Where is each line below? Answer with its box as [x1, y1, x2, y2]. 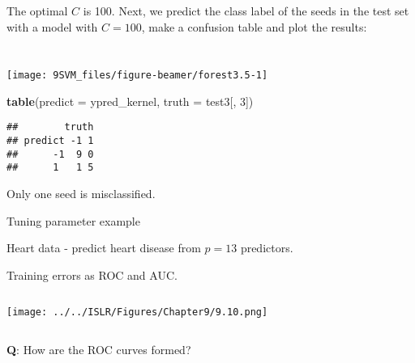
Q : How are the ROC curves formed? [6, 341, 191, 358]
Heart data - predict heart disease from [6, 239, 201, 256]
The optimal [6, 2, 68, 19]
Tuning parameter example [6, 212, 140, 229]
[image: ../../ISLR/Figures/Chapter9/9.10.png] [6, 306, 268, 319]
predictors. [240, 239, 293, 256]
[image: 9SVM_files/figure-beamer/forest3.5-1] [6, 70, 268, 82]
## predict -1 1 [6, 135, 94, 147]
